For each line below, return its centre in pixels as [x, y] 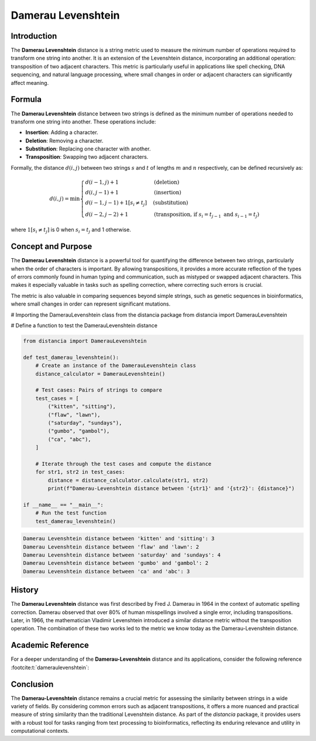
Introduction [34, 36]
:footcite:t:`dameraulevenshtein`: [50, 667]
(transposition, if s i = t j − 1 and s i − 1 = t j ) [207, 215]
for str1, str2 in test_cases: [80, 472]
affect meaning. [30, 83]
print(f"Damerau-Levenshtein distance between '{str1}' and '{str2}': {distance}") [171, 488]
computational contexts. [40, 731]
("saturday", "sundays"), [85, 423]
